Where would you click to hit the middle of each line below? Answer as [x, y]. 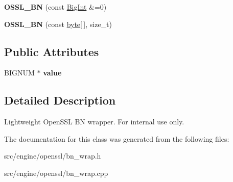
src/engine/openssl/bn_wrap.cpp [56, 173]
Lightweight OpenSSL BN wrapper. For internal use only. [94, 122]
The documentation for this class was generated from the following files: [117, 138]
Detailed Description [60, 100]
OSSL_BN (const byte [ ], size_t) [58, 24]
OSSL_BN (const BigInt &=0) [55, 7]
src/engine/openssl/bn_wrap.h [53, 156]
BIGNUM [19, 73]
